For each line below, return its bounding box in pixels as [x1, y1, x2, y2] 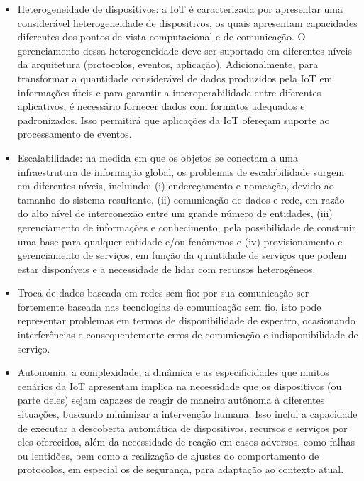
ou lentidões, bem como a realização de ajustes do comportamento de [17, 448, 319, 463]
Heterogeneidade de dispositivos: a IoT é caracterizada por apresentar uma [17, 1, 343, 16]
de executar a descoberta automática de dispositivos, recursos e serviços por [17, 420, 348, 435]
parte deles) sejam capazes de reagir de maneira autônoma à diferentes [17, 392, 325, 407]
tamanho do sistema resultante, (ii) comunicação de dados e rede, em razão [17, 192, 345, 206]
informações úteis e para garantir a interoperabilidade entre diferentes [17, 84, 321, 99]
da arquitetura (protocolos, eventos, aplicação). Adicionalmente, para [17, 57, 319, 72]
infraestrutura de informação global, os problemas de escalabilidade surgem [17, 164, 345, 179]
